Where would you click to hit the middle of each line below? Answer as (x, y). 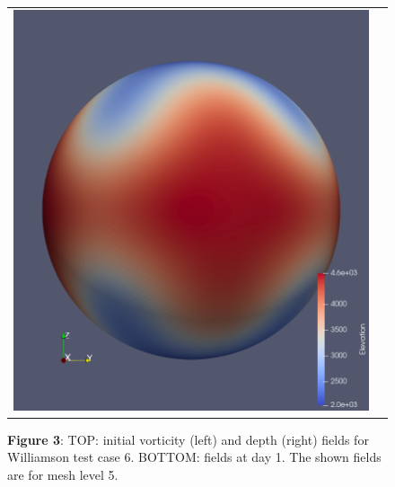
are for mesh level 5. (63, 474)
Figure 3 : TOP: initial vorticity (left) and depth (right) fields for (188, 439)
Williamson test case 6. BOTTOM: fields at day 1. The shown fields (194, 457)
